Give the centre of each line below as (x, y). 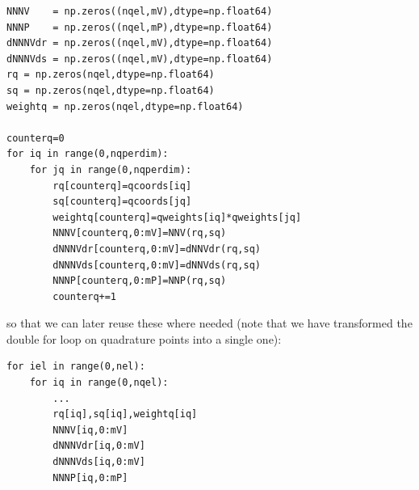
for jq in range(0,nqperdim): (111, 169)
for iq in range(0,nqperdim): (88, 154)
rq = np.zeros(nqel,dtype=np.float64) (111, 75)
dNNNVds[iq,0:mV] (99, 462)
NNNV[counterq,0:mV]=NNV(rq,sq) (140, 233)
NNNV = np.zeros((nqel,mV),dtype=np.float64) (140, 11)
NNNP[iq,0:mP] (90, 477)
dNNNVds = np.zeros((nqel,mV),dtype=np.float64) (140, 59)
